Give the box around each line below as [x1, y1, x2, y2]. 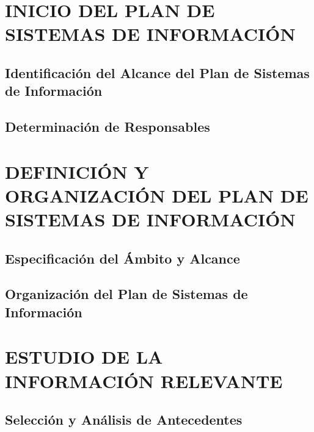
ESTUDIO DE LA [5, 344, 163, 369]
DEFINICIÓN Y [5, 159, 149, 184]
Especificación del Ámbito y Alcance [5, 248, 240, 267]
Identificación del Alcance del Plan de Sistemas [5, 63, 310, 82]
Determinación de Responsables [5, 117, 210, 136]
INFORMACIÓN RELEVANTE [5, 368, 283, 393]
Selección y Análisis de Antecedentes [5, 410, 243, 429]
